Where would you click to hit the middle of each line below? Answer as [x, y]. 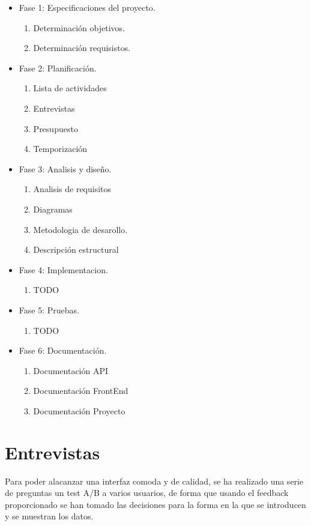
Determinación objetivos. [79, 27]
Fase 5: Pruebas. [49, 310]
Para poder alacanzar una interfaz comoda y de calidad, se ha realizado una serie [154, 481]
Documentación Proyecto [79, 410]
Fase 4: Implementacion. [63, 269]
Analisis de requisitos [72, 189]
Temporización [60, 149]
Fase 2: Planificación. [58, 68]
